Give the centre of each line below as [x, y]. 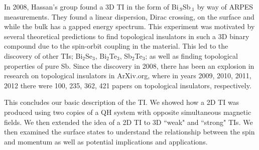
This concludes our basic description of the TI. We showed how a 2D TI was [122, 102]
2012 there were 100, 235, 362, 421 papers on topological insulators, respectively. [128, 85]
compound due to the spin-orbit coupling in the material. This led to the [116, 46]
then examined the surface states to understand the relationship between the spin [129, 132]
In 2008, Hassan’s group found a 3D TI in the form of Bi [91, 7]
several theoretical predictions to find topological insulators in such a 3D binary [127, 36]
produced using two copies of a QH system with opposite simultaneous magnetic [128, 112]
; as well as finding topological [191, 55]
